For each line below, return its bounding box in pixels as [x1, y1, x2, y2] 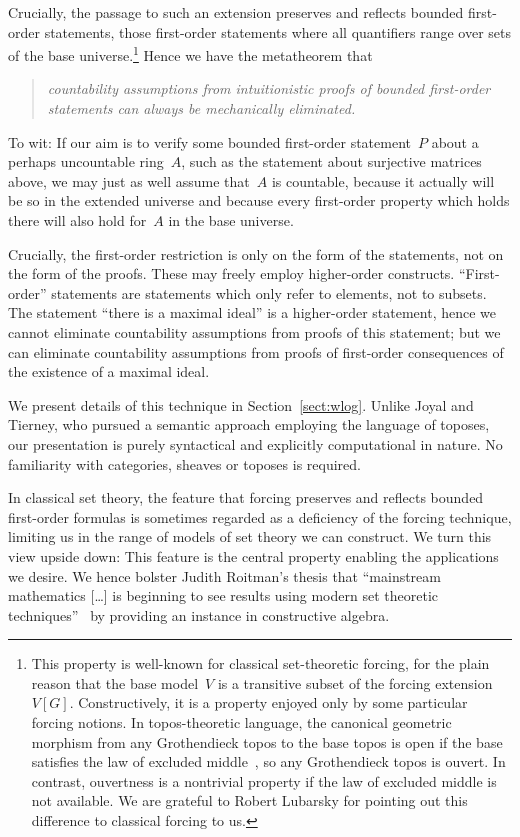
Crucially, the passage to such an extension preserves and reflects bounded [8, 2, 464, 22]
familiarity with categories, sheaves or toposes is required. [8, 453, 361, 474]
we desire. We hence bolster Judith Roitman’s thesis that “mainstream [8, 565, 441, 586]
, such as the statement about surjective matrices [181, 151, 482, 172]
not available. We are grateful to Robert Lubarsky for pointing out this [31, 790, 468, 811]
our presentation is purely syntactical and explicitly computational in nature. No [8, 433, 503, 454]
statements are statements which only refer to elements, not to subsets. [51, 282, 487, 303]
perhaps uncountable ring [8, 151, 164, 172]
